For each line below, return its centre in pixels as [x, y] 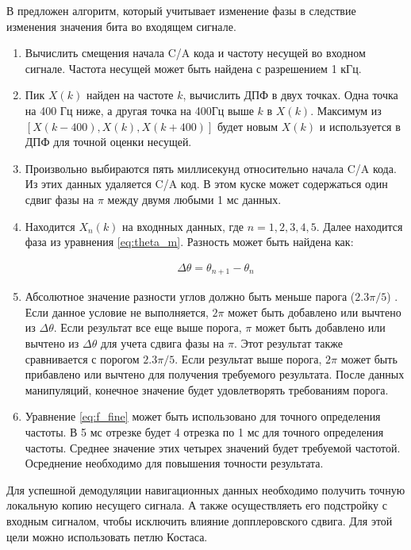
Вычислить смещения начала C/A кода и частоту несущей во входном [195, 53]
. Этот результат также [288, 342]
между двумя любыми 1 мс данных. [194, 199]
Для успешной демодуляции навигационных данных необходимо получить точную [206, 489]
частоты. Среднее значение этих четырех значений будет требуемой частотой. [213, 447]
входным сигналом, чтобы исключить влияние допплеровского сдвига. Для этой [200, 520]
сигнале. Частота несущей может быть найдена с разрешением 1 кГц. [193, 68]
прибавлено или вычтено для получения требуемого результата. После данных [215, 374]
